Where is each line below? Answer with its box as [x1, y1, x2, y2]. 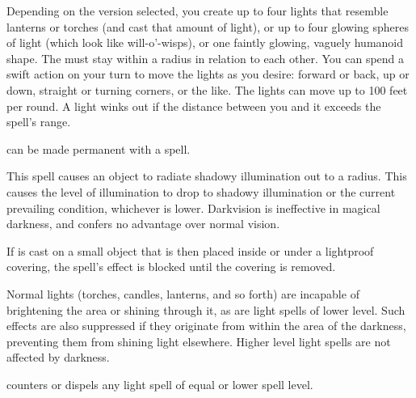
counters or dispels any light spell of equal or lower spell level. [6, 375, 313, 392]
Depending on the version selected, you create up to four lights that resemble [6, 2, 389, 19]
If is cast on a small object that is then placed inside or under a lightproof [6, 242, 374, 259]
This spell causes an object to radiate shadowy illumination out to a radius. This [6, 167, 407, 184]
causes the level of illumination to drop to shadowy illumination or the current [6, 183, 396, 200]
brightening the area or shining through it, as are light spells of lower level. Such [6, 301, 405, 318]
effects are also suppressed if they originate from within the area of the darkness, [6, 317, 406, 334]
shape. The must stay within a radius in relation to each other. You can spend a [6, 49, 405, 66]
